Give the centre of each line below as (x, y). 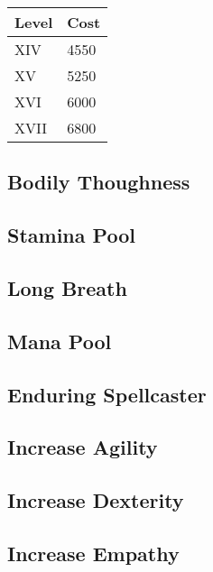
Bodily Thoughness (99, 182)
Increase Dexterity (96, 500)
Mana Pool (60, 341)
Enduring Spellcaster (107, 394)
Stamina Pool (71, 235)
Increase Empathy (93, 553)
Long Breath (67, 287)
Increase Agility (83, 447)
